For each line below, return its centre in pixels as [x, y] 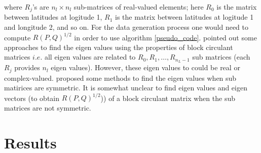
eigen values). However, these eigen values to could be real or [145, 67]
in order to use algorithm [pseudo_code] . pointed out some [165, 37]
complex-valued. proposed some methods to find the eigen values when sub [120, 78]
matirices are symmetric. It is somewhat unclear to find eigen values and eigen [126, 88]
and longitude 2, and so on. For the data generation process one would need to [126, 27]
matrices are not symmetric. [48, 107]
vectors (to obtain [32, 98]
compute [17, 37]
